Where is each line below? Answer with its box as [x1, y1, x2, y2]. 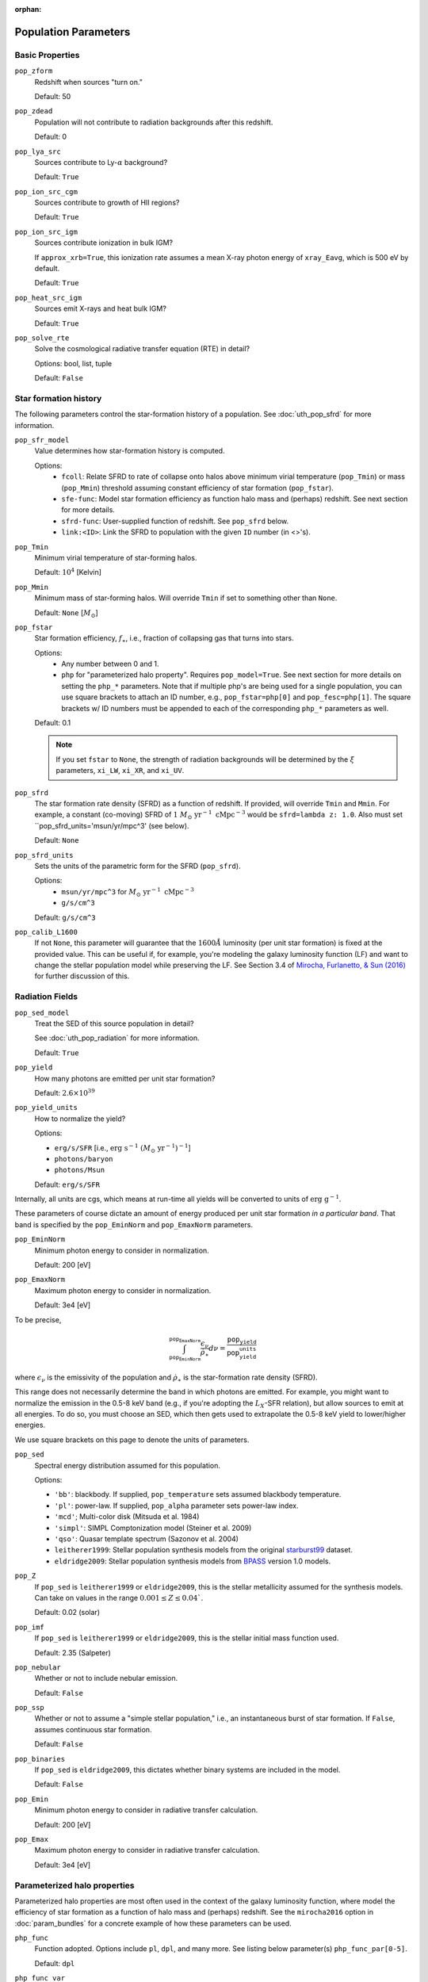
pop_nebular [14, 1663, 61, 1672]
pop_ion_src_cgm [14, 187, 78, 196]
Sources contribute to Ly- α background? [34, 157, 168, 166]
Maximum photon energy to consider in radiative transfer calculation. [34, 1846, 261, 1855]
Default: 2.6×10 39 [34, 1087, 95, 1097]
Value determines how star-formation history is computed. [34, 446, 225, 456]
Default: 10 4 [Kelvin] [34, 567, 102, 577]
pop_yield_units [14, 1103, 78, 1112]
